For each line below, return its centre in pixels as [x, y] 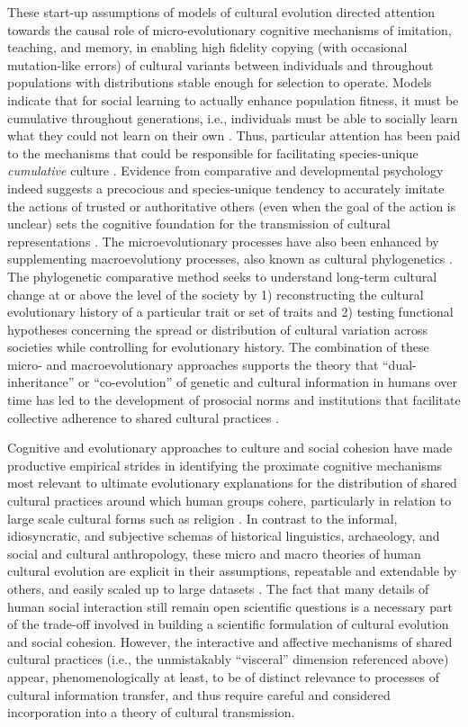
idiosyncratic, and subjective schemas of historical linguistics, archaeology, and [224, 536]
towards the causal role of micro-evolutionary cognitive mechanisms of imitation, [229, 29]
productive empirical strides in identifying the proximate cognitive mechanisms [225, 465]
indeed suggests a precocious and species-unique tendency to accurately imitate [226, 188]
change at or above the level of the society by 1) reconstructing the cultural [216, 294]
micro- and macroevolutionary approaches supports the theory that [193, 364]
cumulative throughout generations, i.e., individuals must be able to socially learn [233, 117]
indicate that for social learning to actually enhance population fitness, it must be [233, 99]
